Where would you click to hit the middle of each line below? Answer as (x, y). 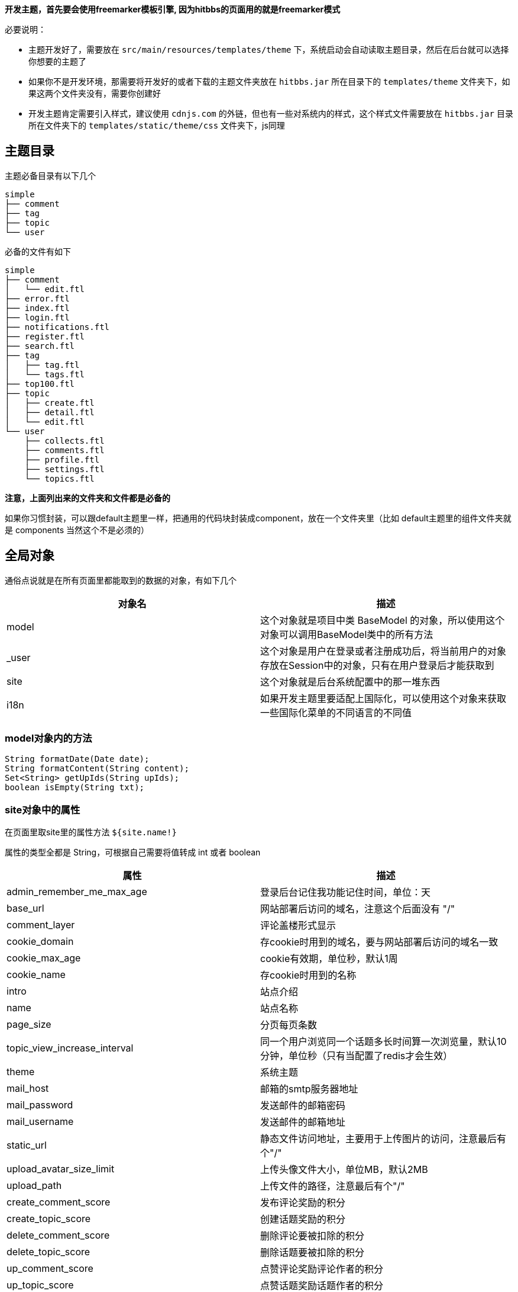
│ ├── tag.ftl (42, 365)
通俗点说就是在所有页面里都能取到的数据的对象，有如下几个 (121, 580)
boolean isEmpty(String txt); (75, 788)
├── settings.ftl (64, 469)
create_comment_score (59, 1202)
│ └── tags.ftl (45, 374)
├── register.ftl (45, 336)
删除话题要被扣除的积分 (313, 1253)
